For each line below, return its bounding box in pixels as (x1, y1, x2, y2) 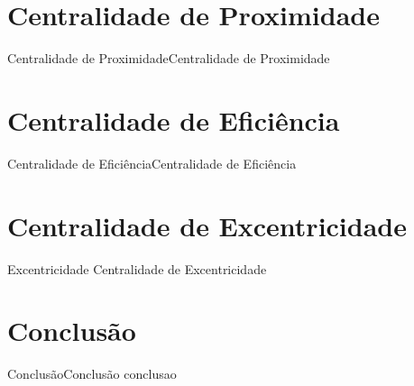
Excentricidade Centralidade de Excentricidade (7, 259, 267, 278)
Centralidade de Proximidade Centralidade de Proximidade (7, 49, 330, 68)
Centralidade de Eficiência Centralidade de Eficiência (7, 153, 297, 172)
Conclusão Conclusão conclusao (7, 364, 177, 383)
